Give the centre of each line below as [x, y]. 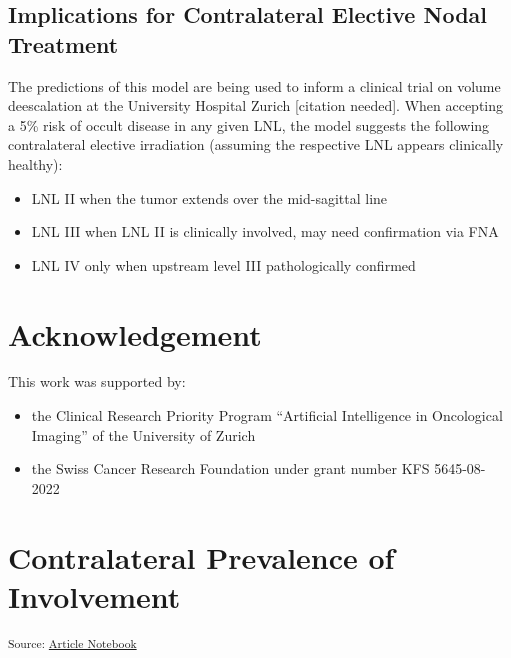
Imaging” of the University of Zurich [143, 434]
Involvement [94, 595]
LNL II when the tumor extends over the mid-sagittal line [209, 197]
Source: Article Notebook [72, 642]
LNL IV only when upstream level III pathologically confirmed [223, 264]
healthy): [35, 163]
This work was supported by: [97, 381]
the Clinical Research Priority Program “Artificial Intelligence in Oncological [267, 415]
